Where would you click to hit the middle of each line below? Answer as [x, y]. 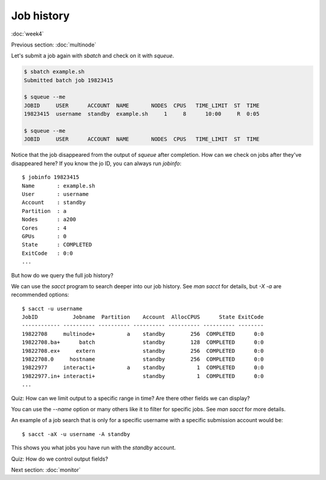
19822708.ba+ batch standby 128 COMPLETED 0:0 [143, 343]
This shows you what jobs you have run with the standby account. [94, 448]
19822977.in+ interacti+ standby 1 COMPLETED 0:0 [143, 376]
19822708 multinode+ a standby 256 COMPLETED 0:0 [143, 334]
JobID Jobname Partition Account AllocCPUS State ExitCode [143, 317]
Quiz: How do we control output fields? [60, 459]
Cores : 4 [44, 228]
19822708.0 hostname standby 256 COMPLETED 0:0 [143, 359]
